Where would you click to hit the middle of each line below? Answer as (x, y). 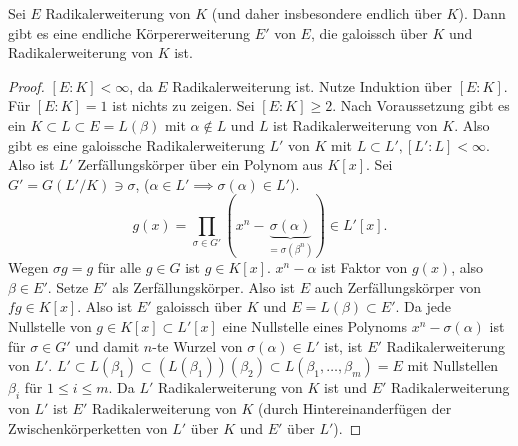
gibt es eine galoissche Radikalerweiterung (136, 144)
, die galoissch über (369, 32)
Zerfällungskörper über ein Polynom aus (200, 164)
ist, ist (343, 345)
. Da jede (423, 306)
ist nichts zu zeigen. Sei (183, 105)
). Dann (482, 13)
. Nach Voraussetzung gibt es (421, 105)
